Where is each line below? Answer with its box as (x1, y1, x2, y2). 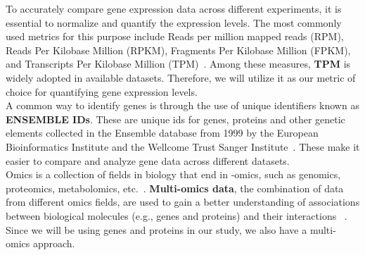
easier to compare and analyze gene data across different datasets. (6, 153, 290, 168)
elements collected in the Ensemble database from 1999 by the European (6, 125, 319, 140)
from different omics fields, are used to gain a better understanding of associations (6, 194, 360, 209)
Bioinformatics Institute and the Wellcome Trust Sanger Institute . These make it (6, 139, 360, 154)
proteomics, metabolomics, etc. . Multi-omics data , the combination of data (6, 180, 344, 195)
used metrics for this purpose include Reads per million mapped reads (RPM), (6, 29, 344, 44)
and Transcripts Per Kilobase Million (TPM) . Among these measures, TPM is (6, 56, 351, 71)
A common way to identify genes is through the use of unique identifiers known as (6, 98, 359, 113)
